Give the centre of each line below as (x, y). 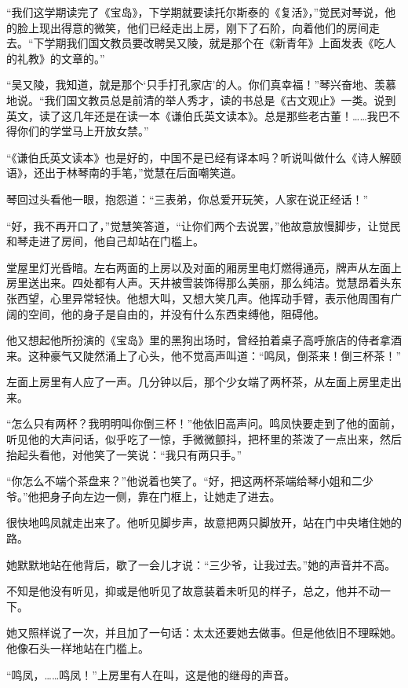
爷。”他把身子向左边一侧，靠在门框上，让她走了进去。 (144, 496)
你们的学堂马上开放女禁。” (83, 131)
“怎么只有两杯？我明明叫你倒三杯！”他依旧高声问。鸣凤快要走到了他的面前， (204, 423)
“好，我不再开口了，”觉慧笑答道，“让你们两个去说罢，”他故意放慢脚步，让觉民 (204, 225)
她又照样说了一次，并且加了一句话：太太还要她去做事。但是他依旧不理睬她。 (204, 633)
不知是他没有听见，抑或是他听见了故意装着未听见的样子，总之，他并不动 (193, 591)
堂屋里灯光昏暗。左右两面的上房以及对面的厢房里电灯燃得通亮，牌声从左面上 (204, 267)
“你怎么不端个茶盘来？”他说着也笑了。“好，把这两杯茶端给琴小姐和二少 (190, 481)
